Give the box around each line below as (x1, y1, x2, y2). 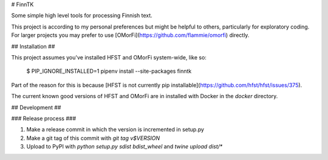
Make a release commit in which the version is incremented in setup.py (26, 126, 205, 133)
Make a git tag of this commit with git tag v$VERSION (26, 134, 160, 142)
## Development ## (11, 104, 61, 111)
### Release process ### (11, 115, 77, 122)
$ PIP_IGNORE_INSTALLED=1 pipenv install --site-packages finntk (26, 67, 192, 75)
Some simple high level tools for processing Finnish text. (11, 12, 153, 19)
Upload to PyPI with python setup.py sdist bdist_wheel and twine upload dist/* (26, 143, 223, 150)
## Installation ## (11, 42, 55, 50)
